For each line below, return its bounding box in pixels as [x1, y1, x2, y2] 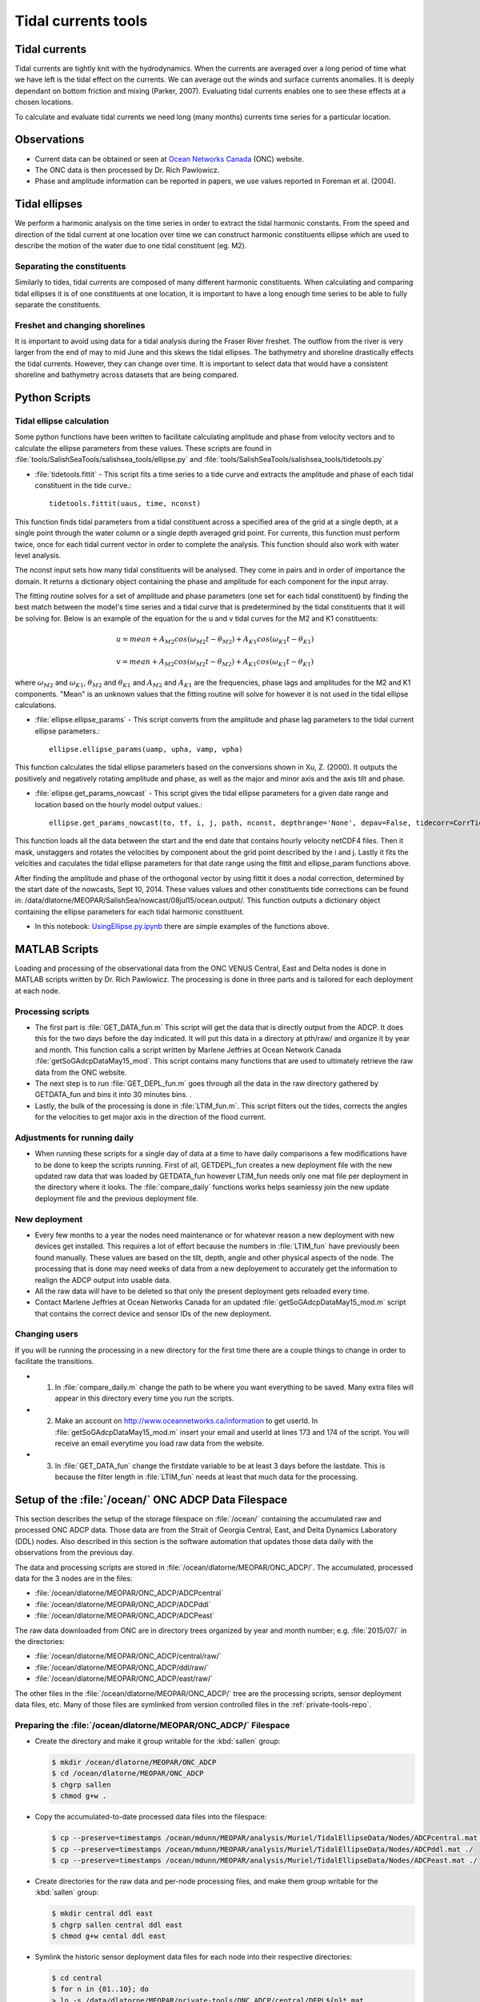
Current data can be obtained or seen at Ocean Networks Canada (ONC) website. [34, 154, 304, 163]
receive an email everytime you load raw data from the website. [54, 1438, 265, 1448]
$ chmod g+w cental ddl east [51, 1932, 166, 1941]
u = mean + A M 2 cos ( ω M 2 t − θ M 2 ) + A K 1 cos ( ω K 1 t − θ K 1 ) [116, 635, 314, 645]
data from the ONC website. [34, 1067, 127, 1077]
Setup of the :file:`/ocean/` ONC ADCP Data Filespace [14, 1493, 288, 1506]
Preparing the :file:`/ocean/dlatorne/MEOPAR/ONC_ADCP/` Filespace [14, 1719, 290, 1731]
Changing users [14, 1329, 79, 1340]
